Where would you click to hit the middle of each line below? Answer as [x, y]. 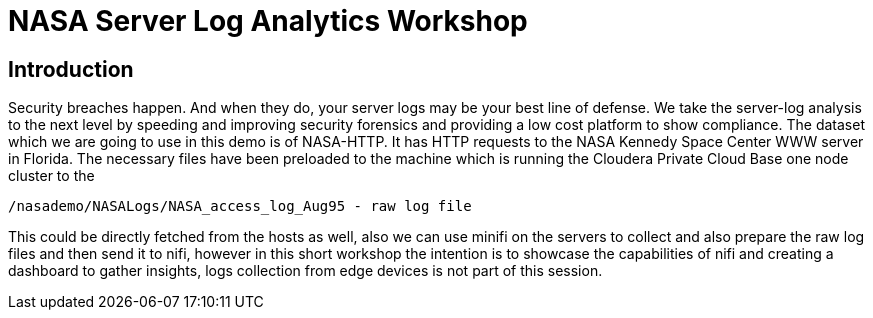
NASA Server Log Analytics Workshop [268, 21]
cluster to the [51, 176]
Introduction [71, 69]
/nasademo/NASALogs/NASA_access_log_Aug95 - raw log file [240, 206]
